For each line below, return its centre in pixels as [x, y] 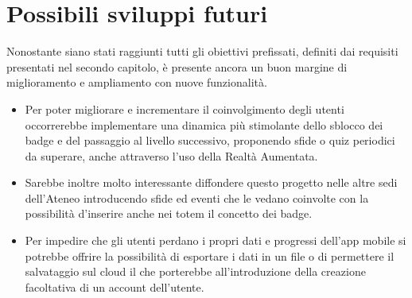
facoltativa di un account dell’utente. [115, 286]
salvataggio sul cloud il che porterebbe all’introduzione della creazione [195, 271]
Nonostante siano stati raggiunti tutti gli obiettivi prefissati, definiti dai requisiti [202, 51]
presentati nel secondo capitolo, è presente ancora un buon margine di [177, 66]
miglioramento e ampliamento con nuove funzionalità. [137, 82]
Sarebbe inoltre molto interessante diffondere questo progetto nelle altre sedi [211, 182]
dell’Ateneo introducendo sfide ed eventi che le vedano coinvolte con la [197, 197]
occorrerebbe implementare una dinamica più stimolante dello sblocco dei [204, 124]
